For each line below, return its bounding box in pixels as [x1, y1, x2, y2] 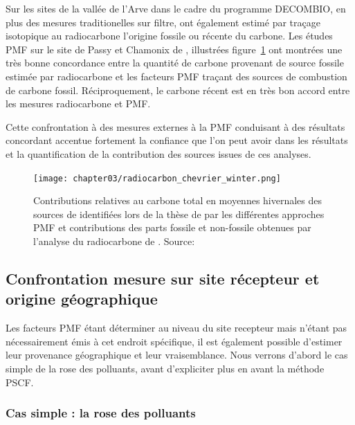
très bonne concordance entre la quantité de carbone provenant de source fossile [6, 55, 344, 70]
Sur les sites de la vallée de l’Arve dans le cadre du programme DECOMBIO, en [6, 1, 346, 15]
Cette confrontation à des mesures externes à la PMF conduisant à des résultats [6, 119, 345, 134]
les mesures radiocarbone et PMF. [6, 96, 151, 111]
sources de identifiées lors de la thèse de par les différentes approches [33, 206, 325, 221]
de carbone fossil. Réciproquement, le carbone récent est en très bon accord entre [6, 82, 350, 97]
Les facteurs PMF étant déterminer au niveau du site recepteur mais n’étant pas [6, 320, 347, 335]
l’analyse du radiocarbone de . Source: [33, 233, 195, 248]
